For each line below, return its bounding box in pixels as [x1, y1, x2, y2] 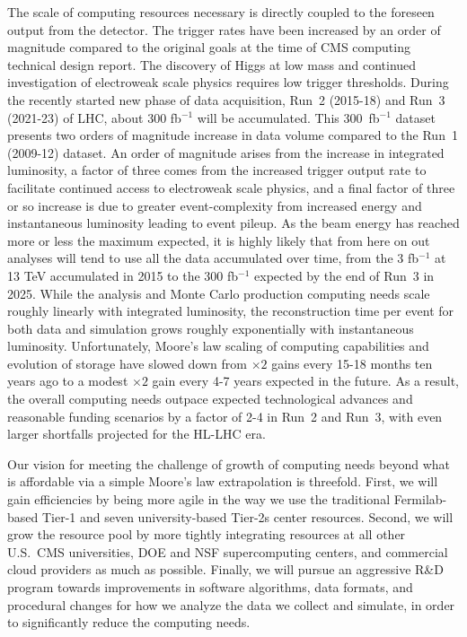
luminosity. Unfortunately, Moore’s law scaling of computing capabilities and [7, 336, 429, 355]
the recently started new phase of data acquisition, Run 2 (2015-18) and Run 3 [7, 90, 445, 109]
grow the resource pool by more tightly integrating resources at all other [7, 525, 406, 544]
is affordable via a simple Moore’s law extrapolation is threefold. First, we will [7, 472, 438, 491]
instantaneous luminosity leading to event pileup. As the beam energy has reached [7, 214, 460, 232]
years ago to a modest [7, 371, 128, 390]
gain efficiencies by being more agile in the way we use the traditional [7, 490, 391, 509]
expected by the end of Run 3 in [254, 266, 435, 284]
